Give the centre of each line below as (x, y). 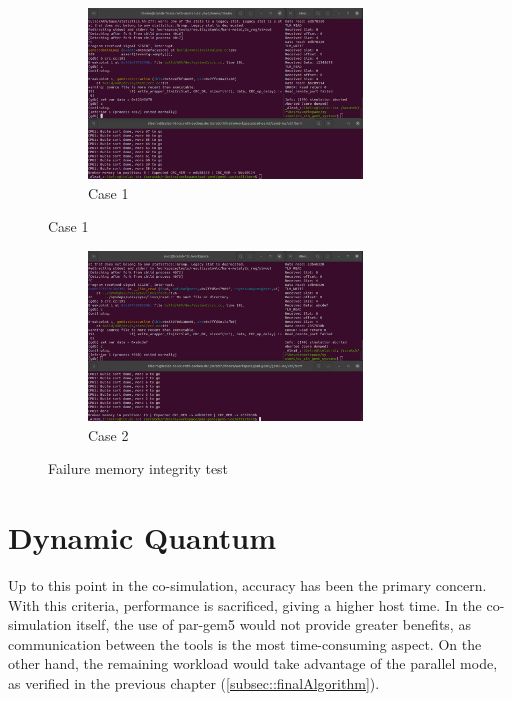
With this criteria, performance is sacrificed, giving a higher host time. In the (245, 604)
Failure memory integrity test (138, 468)
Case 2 (108, 434)
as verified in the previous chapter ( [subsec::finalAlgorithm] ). (194, 682)
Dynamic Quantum (142, 537)
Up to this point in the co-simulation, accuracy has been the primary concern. (247, 584)
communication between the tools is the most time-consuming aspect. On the (245, 643)
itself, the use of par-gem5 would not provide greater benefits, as (273, 624)
